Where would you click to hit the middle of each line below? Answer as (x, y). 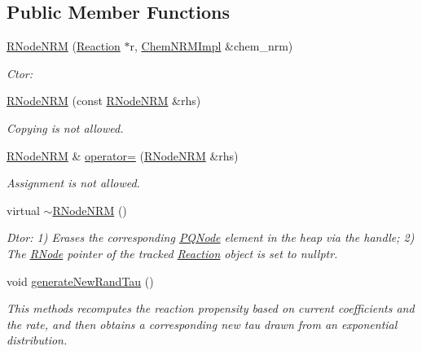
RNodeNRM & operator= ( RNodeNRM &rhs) (123, 155)
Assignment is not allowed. (73, 183)
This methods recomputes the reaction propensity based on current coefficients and (211, 308)
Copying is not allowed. (65, 127)
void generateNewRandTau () (80, 281)
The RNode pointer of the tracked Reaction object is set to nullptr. (172, 253)
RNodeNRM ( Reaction (64, 46)
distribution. (37, 340)
